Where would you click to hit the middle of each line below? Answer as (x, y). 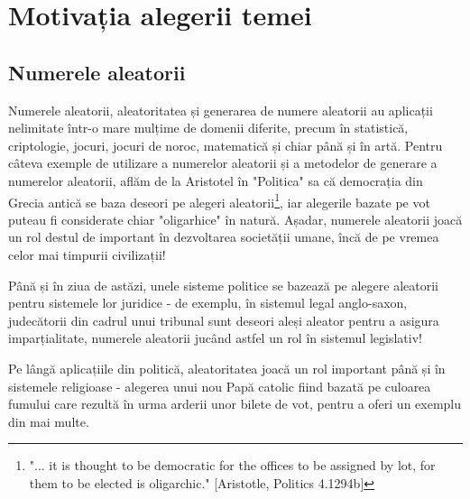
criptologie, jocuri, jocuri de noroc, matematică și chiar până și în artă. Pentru (226, 145)
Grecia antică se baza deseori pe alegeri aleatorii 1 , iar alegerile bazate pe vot (219, 200)
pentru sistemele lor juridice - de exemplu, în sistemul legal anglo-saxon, (208, 303)
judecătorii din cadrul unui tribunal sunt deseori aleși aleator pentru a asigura (224, 320)
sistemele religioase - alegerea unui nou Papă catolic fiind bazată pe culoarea (220, 386)
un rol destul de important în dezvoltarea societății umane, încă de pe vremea (224, 237)
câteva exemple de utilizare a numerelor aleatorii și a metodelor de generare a (223, 163)
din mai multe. (49, 421)
